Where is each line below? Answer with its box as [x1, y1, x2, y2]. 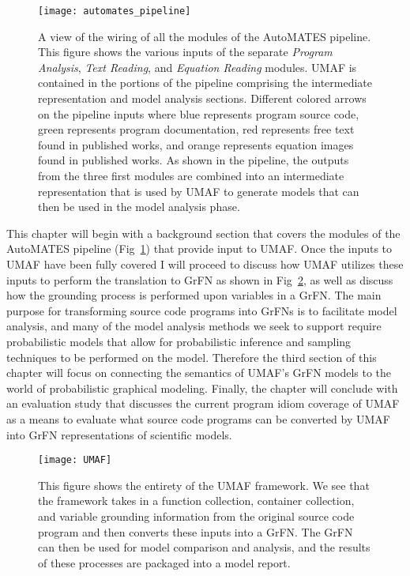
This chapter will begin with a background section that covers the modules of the [6, 224, 401, 241]
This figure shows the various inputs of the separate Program [38, 43, 333, 60]
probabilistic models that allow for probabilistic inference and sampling [6, 333, 352, 349]
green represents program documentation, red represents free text [38, 121, 355, 137]
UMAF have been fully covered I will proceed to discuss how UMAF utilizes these [6, 255, 404, 272]
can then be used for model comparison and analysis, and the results [38, 539, 371, 555]
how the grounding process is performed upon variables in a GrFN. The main [6, 287, 382, 303]
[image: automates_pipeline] [38, 6, 191, 17]
